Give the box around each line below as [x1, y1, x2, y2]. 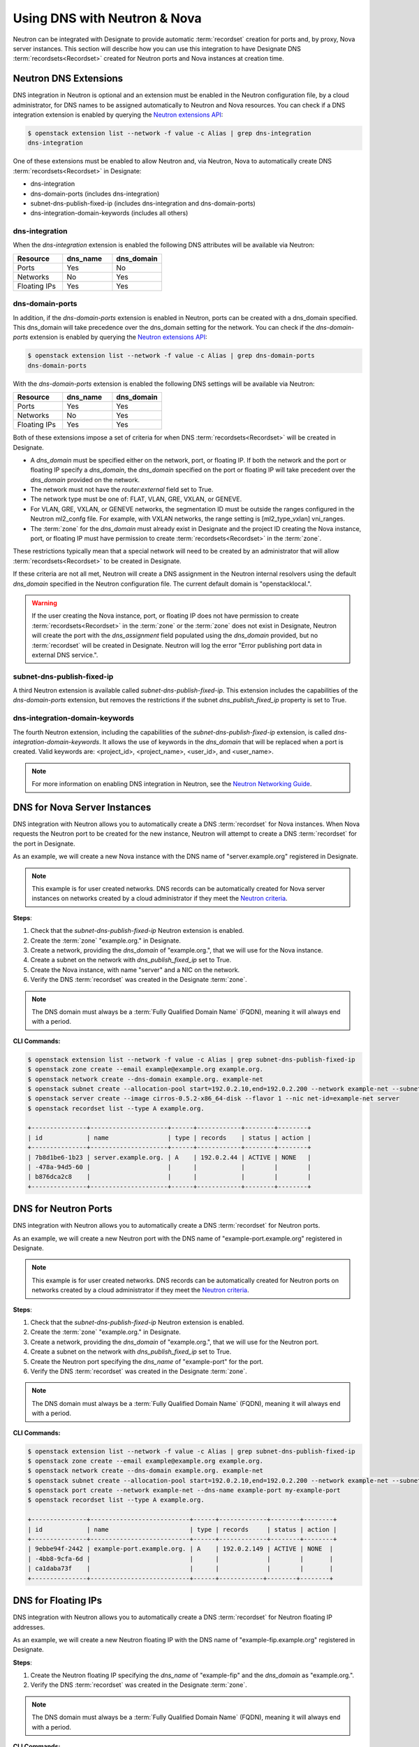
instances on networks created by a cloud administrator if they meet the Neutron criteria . [31, 894, 288, 903]
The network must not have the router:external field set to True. [30, 486, 214, 494]
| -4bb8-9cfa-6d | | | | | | [27, 1555, 334, 1563]
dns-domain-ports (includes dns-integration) [30, 189, 160, 198]
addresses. [13, 1623, 45, 1631]
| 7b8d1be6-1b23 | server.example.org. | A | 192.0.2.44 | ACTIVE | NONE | [27, 1153, 311, 1161]
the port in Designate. [13, 839, 75, 848]
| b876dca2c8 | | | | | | [27, 1173, 311, 1181]
